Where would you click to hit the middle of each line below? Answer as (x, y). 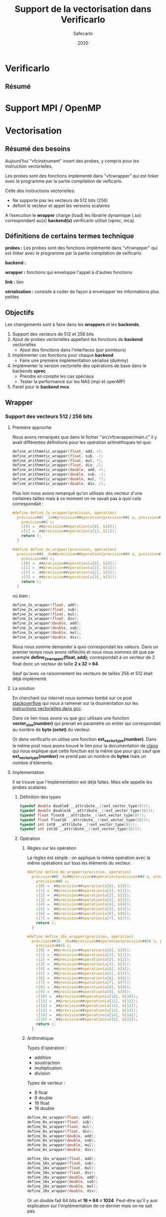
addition (43, 1058)
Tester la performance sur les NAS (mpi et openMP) (72, 382)
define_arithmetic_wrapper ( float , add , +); (58, 451)
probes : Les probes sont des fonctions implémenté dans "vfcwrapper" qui (82, 248)
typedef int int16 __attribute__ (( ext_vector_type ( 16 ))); (81, 829)
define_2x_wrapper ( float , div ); (45, 619)
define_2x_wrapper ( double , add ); (47, 623)
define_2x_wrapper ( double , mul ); (47, 633)
